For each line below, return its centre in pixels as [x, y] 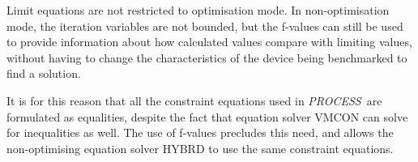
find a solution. [44, 73]
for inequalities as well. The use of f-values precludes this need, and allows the [200, 132]
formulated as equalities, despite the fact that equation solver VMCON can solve [207, 116]
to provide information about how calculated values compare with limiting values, [209, 42]
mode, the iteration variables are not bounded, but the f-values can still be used [205, 26]
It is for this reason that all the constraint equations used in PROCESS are [194, 100]
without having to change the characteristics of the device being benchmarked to [207, 57]
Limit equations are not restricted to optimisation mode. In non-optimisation [198, 10]
